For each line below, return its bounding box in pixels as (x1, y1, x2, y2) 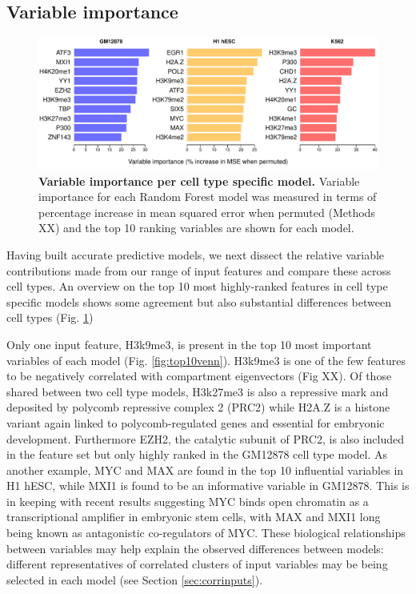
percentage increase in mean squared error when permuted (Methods (38, 203, 375, 220)
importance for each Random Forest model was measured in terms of (38, 188, 377, 205)
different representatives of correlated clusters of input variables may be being (6, 556, 388, 572)
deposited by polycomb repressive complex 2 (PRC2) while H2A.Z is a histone (6, 399, 390, 415)
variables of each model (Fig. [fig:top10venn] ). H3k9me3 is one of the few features (6, 351, 406, 368)
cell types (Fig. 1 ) (6, 309, 94, 326)
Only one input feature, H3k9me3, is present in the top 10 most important (6, 335, 372, 352)
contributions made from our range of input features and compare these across (6, 262, 391, 279)
